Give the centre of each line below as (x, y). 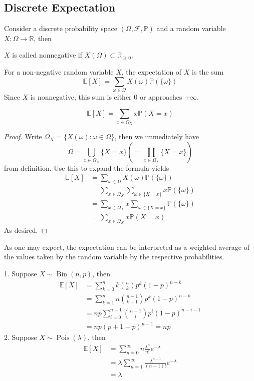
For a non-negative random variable (59, 71)
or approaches (161, 96)
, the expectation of (152, 71)
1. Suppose (21, 273)
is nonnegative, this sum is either (81, 96)
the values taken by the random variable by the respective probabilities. (114, 257)
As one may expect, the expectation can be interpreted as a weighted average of (127, 247)
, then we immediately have (157, 136)
